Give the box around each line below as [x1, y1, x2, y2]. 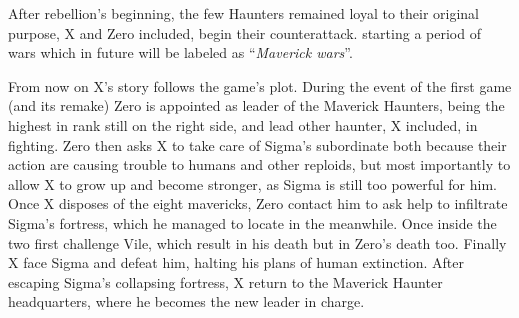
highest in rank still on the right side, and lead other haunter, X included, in [8, 114, 478, 135]
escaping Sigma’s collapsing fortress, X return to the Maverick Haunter [8, 271, 443, 292]
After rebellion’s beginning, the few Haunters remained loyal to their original [8, 3, 479, 23]
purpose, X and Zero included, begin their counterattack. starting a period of [8, 22, 481, 43]
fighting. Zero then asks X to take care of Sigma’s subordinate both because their [8, 134, 507, 155]
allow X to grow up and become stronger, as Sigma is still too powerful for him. [8, 173, 497, 194]
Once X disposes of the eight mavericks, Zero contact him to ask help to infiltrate [8, 193, 508, 214]
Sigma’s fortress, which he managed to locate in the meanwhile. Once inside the [8, 212, 497, 233]
